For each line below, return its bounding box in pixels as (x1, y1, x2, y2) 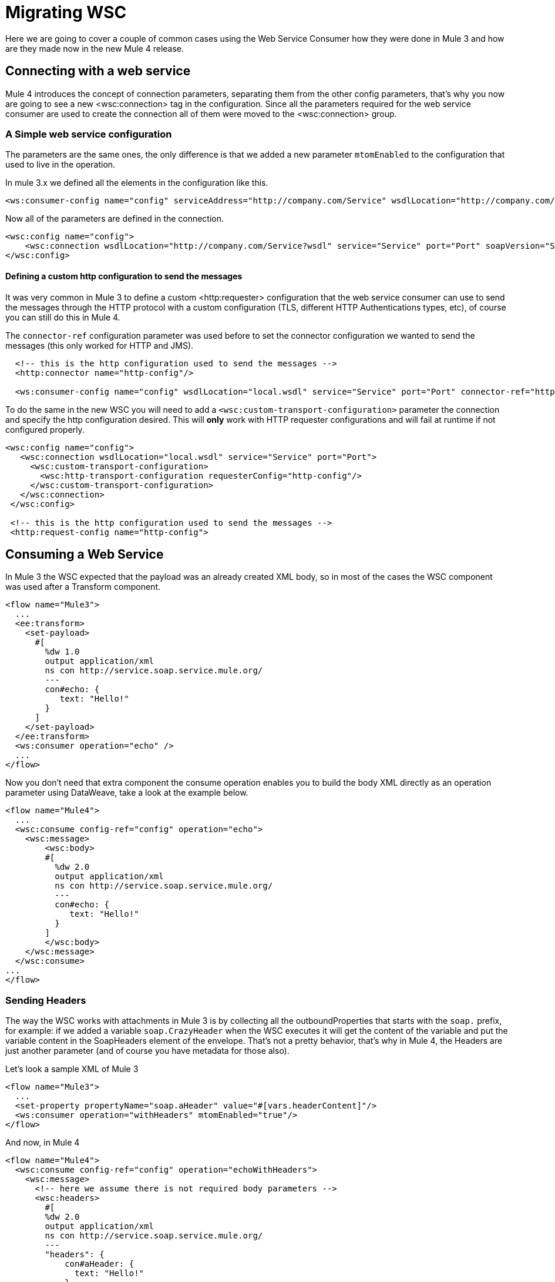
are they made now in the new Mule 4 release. (5, 43, 184, 54)
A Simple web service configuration (5, 128, 172, 140)
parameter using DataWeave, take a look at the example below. (5, 787, 248, 798)
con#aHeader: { (65, 1259, 134, 1269)
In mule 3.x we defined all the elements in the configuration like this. (5, 178, 268, 188)
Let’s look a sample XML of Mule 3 (5, 1064, 139, 1074)
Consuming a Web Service (5, 546, 164, 562)
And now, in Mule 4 (5, 1137, 80, 1148)
